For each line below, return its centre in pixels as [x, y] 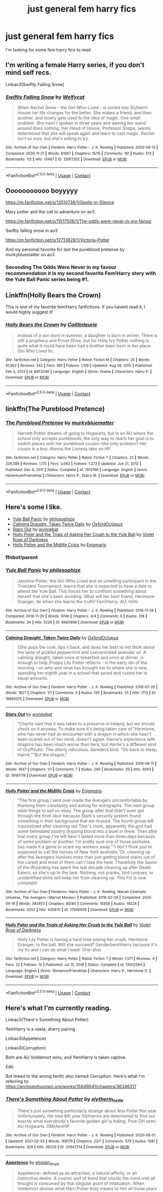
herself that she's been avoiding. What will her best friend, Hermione [86, 596]
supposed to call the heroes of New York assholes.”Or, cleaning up [84, 852]
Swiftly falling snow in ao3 [31, 231]
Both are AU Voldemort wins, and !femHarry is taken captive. [66, 1057]
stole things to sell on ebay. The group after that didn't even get [81, 810]
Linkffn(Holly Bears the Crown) [53, 295]
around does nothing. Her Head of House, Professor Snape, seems [84, 128]
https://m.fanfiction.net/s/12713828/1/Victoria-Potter [58, 240]
